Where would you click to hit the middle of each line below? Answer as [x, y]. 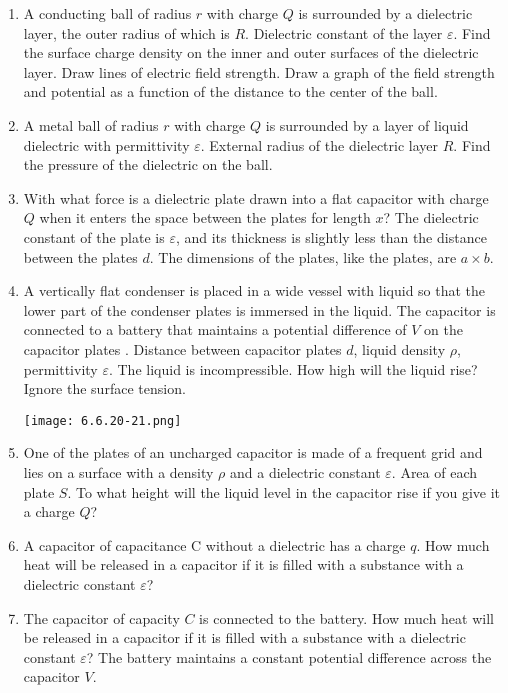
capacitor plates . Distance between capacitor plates [182, 348]
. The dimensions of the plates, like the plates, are [303, 256]
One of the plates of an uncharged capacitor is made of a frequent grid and [253, 452]
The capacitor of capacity [101, 617]
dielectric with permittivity [106, 144]
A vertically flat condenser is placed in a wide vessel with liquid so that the [254, 290]
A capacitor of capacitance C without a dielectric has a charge [214, 544]
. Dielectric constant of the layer [344, 32]
